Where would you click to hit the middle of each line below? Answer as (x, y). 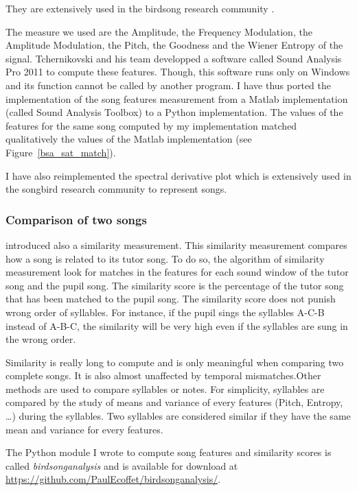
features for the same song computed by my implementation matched (151, 125)
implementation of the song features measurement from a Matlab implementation (177, 98)
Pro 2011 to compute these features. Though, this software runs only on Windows (178, 72)
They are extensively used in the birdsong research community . (140, 8)
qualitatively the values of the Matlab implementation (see (129, 139)
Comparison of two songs (76, 219)
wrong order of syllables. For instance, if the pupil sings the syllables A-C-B (165, 312)
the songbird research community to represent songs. (116, 189)
